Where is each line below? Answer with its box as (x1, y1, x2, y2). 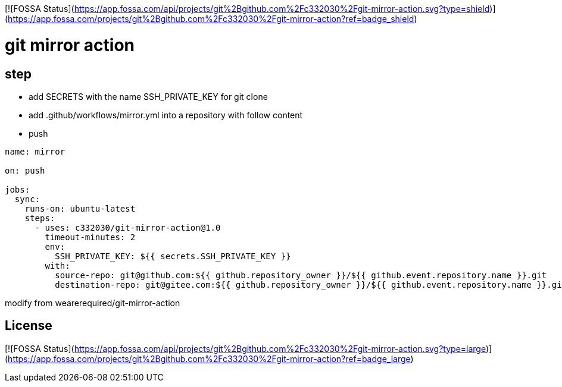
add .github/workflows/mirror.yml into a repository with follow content (29, 109, 303, 120)
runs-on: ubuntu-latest (24, 203, 136, 213)
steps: (24, 213, 55, 223)
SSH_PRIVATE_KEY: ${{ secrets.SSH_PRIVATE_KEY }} (55, 251, 291, 261)
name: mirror (5, 146, 65, 156)
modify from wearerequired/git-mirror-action (5, 297, 180, 308)
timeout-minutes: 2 (45, 232, 136, 242)
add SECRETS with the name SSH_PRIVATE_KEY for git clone (29, 91, 268, 102)
